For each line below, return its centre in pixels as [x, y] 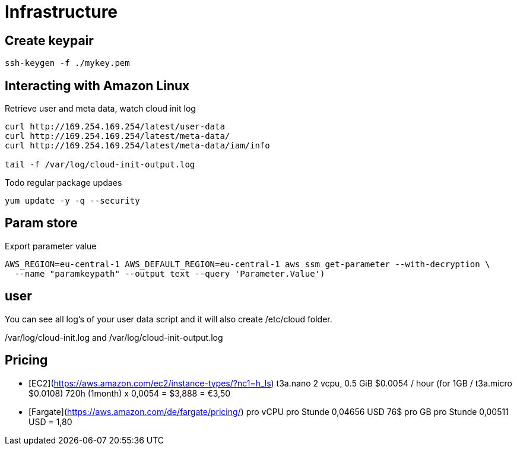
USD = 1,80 [50, 422]
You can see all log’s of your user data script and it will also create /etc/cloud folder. [169, 319]
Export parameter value [51, 246]
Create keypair [49, 40]
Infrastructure [61, 12]
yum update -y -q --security [72, 201]
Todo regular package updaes [64, 183]
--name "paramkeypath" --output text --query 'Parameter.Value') [170, 273]
